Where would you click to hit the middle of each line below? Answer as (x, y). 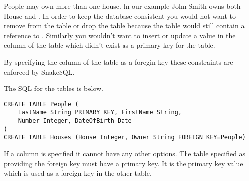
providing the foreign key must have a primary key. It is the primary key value (124, 163)
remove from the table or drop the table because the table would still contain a (124, 26)
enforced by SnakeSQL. (39, 71)
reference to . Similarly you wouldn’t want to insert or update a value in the (120, 35)
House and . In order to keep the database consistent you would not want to (120, 16)
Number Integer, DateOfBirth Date (75, 121)
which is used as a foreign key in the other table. (78, 173)
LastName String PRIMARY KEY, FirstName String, (100, 113)
